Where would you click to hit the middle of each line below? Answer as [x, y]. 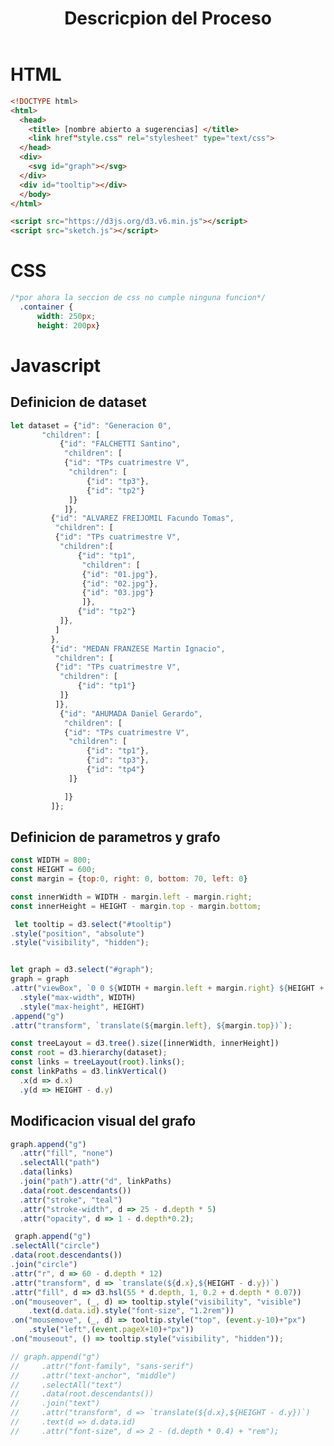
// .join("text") [55, 1403]
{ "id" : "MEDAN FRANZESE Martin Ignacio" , [138, 648]
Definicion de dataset [78, 402]
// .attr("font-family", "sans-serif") [102, 1366]
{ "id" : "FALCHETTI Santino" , [120, 444]
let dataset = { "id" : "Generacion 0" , [91, 425]
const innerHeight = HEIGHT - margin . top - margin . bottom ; [136, 906]
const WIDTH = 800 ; [51, 860]
